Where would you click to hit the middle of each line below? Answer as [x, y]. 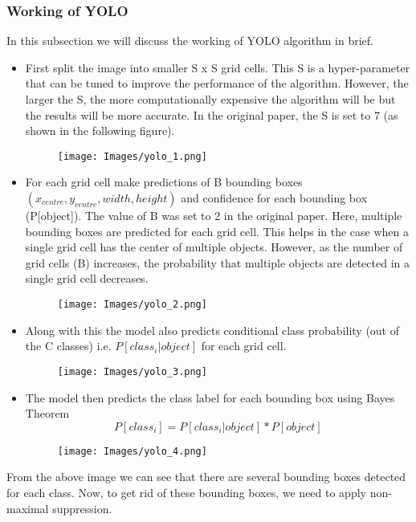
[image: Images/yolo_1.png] [132, 156]
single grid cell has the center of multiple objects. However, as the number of [214, 247]
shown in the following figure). [100, 130]
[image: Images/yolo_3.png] [132, 371]
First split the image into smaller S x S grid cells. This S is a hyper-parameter [218, 67]
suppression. [82, 508]
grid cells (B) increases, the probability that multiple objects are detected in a [217, 262]
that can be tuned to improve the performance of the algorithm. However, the [217, 83]
